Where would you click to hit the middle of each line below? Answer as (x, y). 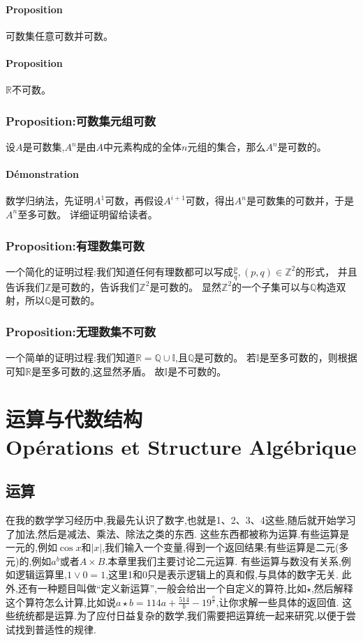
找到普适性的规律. (55, 629)
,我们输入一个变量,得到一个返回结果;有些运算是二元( (221, 547)
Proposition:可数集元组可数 (81, 120)
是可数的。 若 (225, 357)
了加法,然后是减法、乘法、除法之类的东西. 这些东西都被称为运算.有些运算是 (178, 533)
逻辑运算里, (41, 574)
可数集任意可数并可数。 (59, 35)
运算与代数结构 (74, 419)
